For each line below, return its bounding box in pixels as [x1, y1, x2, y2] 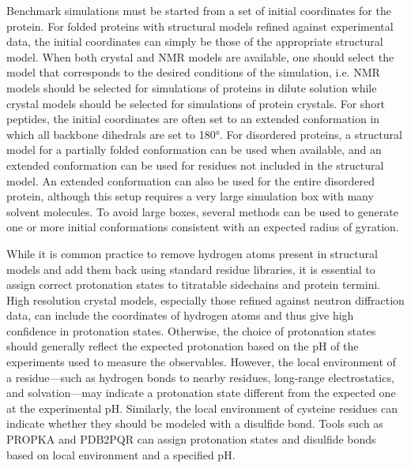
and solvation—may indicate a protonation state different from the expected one [6, 384, 396, 401]
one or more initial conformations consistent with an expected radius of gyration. [6, 219, 399, 235]
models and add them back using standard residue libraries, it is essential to [6, 260, 375, 277]
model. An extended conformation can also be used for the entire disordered [6, 172, 375, 189]
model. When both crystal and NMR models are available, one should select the [6, 48, 394, 65]
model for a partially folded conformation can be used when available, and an [6, 141, 382, 158]
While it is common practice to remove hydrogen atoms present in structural [6, 245, 378, 261]
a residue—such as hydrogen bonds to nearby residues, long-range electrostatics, [6, 369, 394, 385]
